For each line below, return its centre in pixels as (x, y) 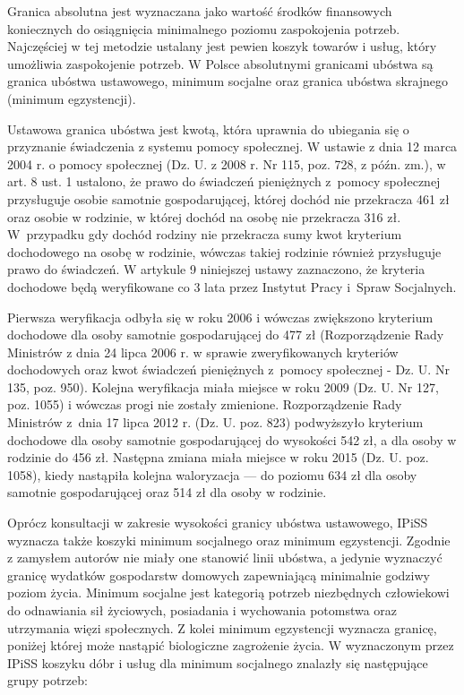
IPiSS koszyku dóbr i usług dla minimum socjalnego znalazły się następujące (218, 662)
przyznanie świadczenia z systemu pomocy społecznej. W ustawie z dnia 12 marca (232, 146)
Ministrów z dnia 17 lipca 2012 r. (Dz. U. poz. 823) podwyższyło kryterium (215, 422)
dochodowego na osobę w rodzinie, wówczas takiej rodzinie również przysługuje (224, 251)
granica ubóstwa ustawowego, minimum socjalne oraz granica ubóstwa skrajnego (228, 81)
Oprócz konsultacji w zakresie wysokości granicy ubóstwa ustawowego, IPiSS (218, 523)
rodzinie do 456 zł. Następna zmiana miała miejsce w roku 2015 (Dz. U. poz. (218, 457)
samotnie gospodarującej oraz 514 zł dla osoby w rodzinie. (167, 492)
